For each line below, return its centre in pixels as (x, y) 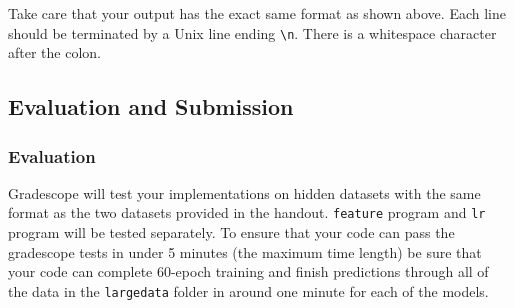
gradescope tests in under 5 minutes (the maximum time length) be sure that (245, 251)
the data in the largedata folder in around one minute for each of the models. (248, 290)
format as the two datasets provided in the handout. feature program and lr (247, 212)
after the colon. (54, 52)
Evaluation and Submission (151, 106)
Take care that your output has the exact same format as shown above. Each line (257, 13)
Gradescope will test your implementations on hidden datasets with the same (244, 192)
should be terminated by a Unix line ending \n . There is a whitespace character (252, 32)
